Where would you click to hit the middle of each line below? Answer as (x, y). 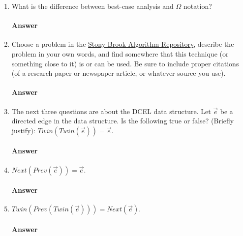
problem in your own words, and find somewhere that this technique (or (120, 53)
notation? (197, 6)
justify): (23, 130)
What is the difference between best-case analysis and (92, 6)
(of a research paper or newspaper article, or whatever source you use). (119, 73)
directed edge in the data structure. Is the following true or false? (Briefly (123, 121)
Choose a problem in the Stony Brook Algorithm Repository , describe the (123, 44)
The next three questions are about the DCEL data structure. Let (111, 111)
